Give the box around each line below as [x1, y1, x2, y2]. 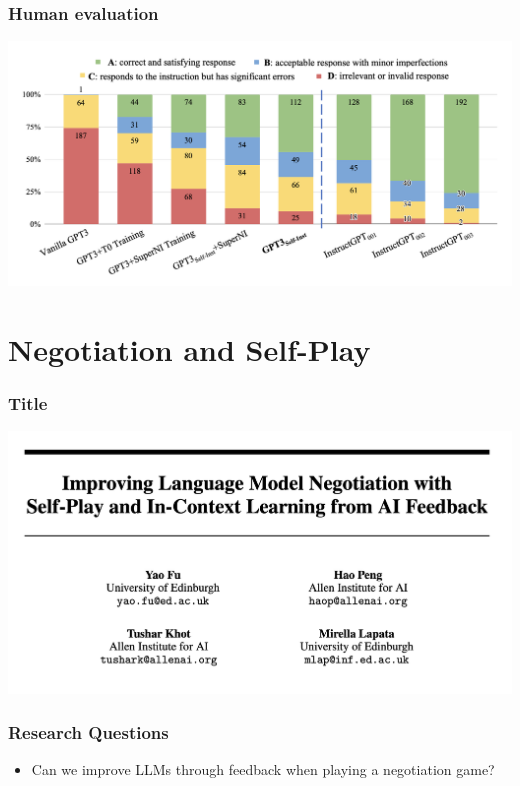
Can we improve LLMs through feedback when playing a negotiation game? [31, 759, 495, 780]
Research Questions [8, 720, 169, 745]
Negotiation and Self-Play [8, 328, 371, 369]
